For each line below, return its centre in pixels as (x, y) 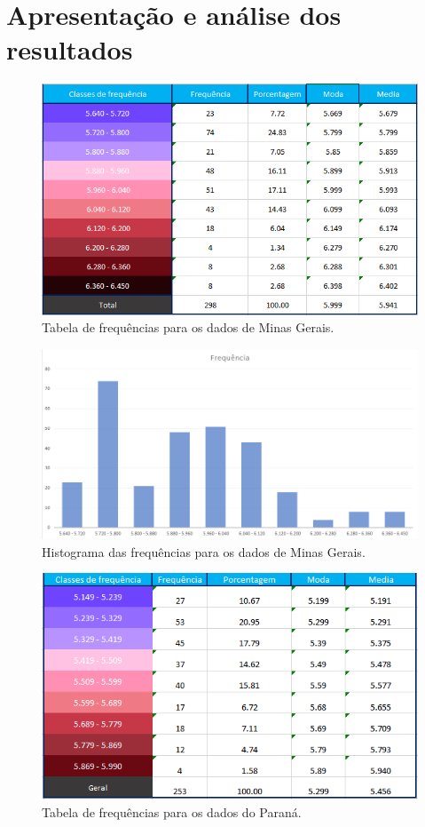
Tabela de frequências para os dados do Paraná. (172, 811)
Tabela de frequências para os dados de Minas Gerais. (188, 327)
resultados (70, 49)
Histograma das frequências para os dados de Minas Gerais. (204, 551)
